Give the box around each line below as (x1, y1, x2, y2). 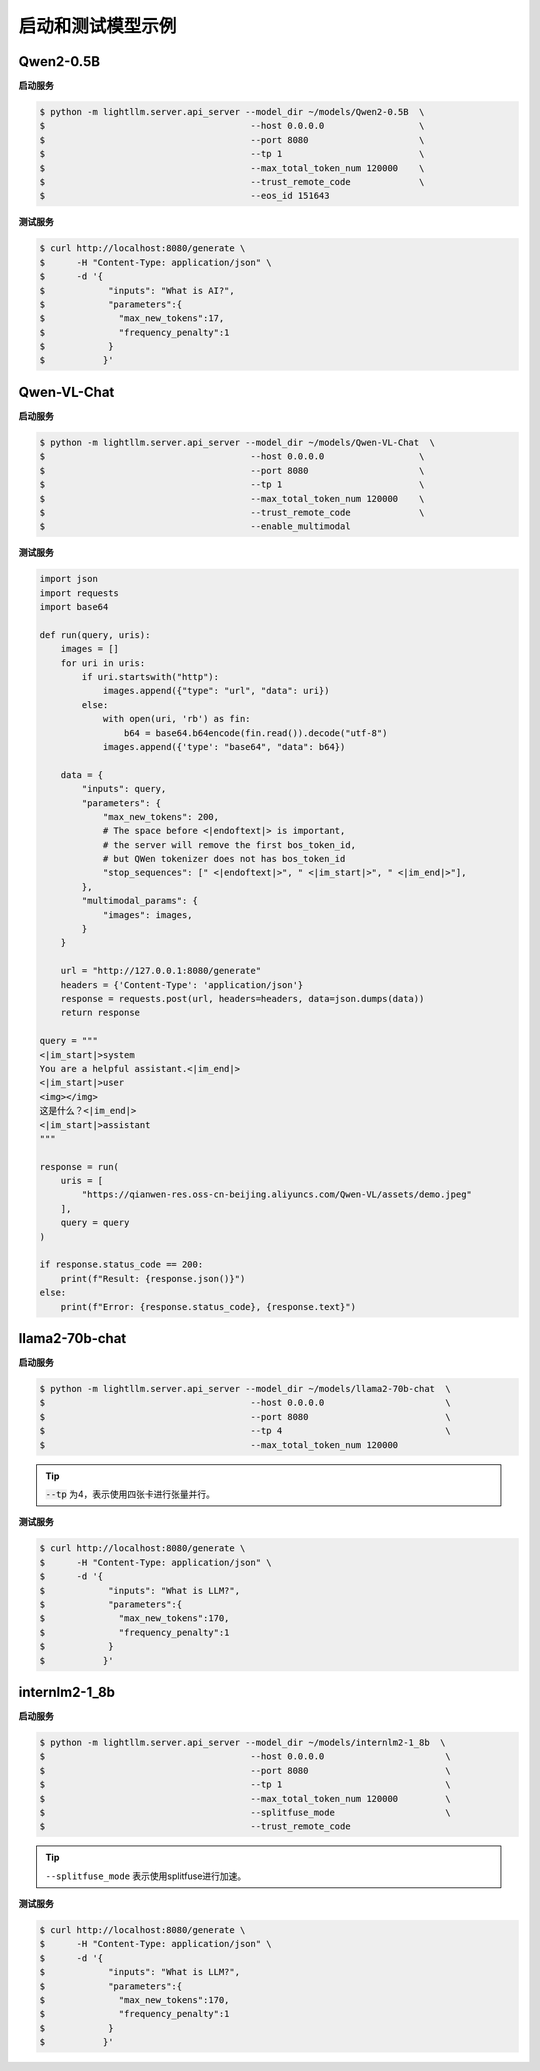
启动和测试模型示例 (18, 15, 177, 37)
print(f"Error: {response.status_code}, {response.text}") (60, 1301, 357, 1312)
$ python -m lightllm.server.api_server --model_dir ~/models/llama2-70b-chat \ (39, 1383, 452, 1395)
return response (60, 1007, 140, 1019)
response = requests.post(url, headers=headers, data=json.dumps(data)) (60, 993, 425, 1004)
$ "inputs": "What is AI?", (39, 285, 235, 296)
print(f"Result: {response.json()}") (60, 1273, 246, 1284)
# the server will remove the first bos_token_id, (102, 839, 357, 850)
